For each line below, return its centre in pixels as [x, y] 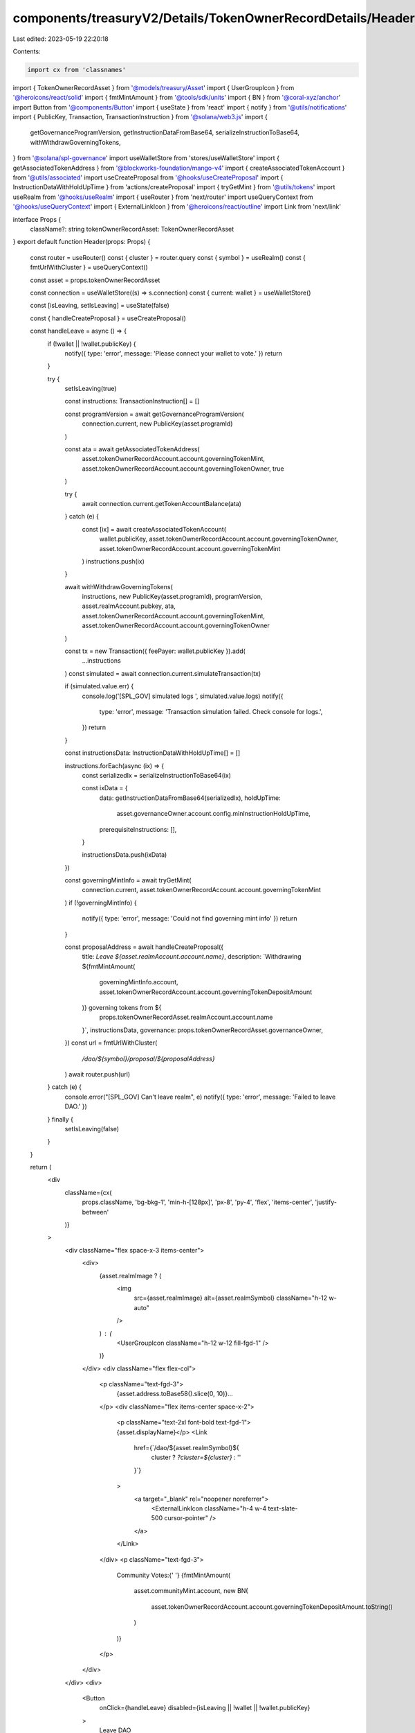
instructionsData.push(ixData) [124, 855]
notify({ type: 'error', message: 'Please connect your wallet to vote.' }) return [174, 353]
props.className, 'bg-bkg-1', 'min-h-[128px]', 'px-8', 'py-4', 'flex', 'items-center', [198, 1202]
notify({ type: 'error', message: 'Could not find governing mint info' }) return [190, 918]
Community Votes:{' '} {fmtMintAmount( [174, 1575]
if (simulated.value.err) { [99, 686]
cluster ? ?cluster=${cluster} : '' [196, 1457]
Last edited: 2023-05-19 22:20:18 [61, 39]
